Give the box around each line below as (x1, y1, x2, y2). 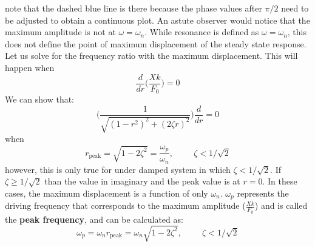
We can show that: (5, 93, 75, 106)
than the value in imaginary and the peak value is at (44, 175, 240, 188)
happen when (5, 61, 55, 73)
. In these (262, 175, 297, 188)
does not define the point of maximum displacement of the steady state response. (5, 37, 307, 50)
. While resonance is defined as (144, 25, 259, 38)
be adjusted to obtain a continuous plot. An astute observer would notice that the (5, 13, 310, 26)
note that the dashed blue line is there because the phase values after (5, 2, 262, 14)
